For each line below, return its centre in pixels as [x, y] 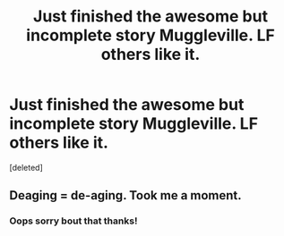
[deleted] [26, 167]
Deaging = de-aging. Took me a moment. [125, 195]
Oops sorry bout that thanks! [73, 221]
